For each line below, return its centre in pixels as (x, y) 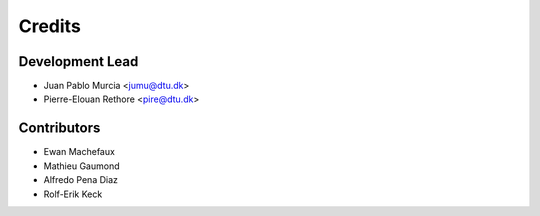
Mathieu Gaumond (81, 166)
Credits (50, 26)
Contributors (59, 128)
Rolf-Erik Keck (73, 194)
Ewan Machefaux (79, 152)
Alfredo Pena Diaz (81, 180)
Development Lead (78, 61)
